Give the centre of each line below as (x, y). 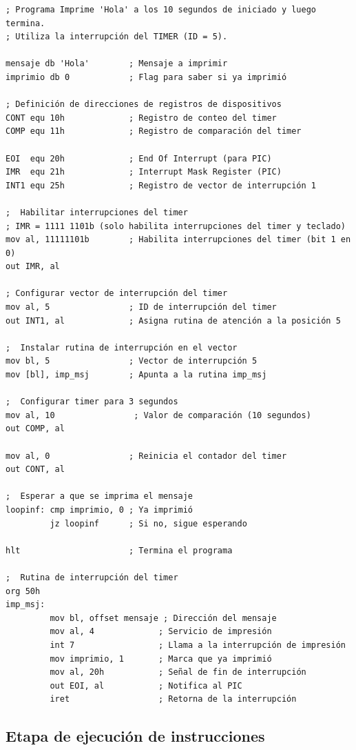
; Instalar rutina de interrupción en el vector (122, 347)
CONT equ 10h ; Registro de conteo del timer (141, 118)
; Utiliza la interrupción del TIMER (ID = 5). (117, 37)
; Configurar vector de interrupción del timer (117, 294)
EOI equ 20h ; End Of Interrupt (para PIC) (139, 158)
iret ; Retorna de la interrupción (173, 699)
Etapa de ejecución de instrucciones (135, 736)
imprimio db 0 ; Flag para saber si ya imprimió (146, 77)
